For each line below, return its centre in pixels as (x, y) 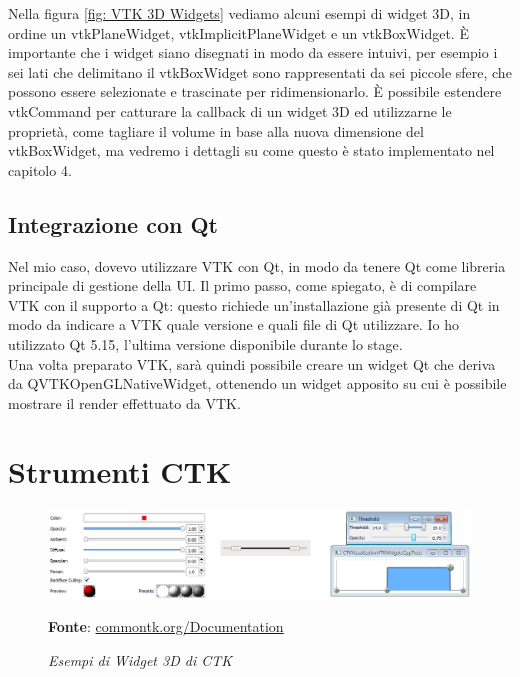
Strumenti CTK (120, 471)
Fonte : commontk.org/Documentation (166, 626)
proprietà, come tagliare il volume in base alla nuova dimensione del (216, 130)
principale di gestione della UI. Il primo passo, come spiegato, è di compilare (242, 285)
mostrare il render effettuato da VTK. (124, 402)
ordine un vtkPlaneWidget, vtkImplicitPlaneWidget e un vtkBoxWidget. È (238, 32)
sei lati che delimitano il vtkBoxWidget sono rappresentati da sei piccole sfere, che (260, 71)
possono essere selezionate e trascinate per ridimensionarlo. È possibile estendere (255, 91)
